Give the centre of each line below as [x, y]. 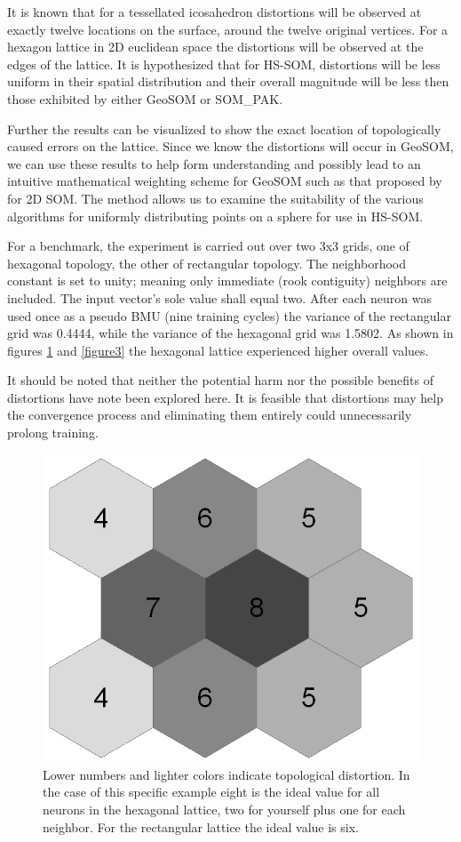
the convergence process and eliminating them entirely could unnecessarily [210, 415]
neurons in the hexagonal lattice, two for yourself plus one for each [224, 809]
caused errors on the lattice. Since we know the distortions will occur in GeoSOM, [230, 146]
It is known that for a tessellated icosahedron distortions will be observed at [215, 12]
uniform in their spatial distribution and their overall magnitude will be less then [228, 81]
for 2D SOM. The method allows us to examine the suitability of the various [215, 198]
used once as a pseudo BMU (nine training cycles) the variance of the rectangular [229, 315]
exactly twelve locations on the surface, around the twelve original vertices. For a [228, 29]
